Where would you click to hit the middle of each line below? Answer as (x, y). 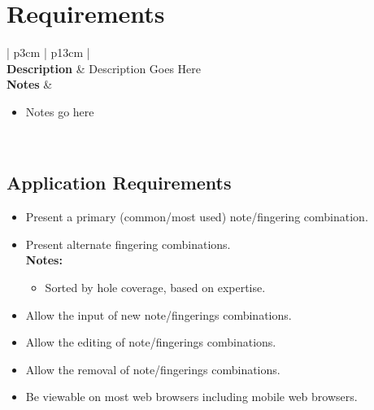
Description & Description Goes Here (104, 68)
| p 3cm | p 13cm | (48, 52)
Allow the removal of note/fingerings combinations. (153, 369)
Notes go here (60, 111)
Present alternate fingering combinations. (128, 244)
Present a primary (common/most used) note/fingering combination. (197, 217)
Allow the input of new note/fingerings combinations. (159, 314)
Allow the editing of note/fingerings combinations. (151, 342)
